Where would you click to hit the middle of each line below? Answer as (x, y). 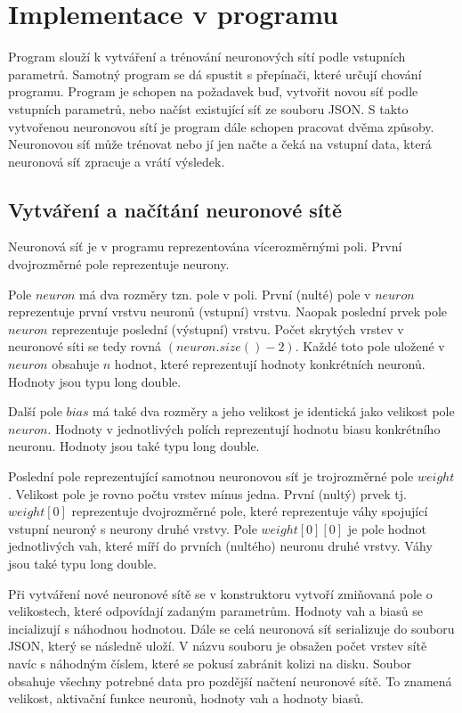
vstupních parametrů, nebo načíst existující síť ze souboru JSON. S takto (208, 108)
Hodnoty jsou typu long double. (95, 381)
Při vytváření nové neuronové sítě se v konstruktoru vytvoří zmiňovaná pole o (220, 593)
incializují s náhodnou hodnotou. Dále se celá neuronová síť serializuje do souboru (231, 628)
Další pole (35, 411)
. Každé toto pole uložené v (370, 346)
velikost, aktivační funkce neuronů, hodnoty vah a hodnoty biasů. (186, 698)
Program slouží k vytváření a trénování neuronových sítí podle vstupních (207, 57)
